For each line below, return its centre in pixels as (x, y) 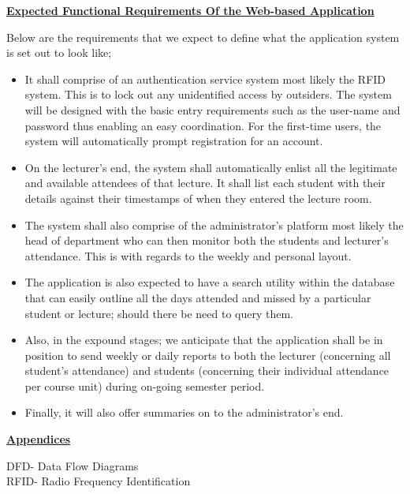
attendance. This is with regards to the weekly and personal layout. (188, 255)
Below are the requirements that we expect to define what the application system (203, 37)
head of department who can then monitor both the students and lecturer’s (207, 240)
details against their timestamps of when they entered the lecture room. (198, 198)
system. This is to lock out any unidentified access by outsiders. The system (208, 94)
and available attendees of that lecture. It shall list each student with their (205, 183)
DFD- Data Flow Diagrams (73, 465)
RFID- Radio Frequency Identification (99, 481)
